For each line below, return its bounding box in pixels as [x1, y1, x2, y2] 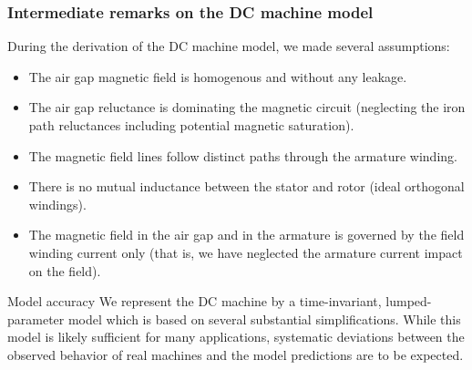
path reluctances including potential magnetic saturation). [28, 116, 354, 134]
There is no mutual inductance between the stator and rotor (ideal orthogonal [28, 177, 465, 196]
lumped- [385, 292, 432, 311]
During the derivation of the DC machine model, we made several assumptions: [7, 36, 450, 56]
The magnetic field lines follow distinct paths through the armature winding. [28, 146, 457, 165]
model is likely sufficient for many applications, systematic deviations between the [7, 327, 465, 346]
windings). [28, 194, 87, 213]
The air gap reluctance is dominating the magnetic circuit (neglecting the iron [28, 98, 466, 117]
